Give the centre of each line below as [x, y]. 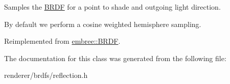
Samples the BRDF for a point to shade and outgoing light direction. [112, 7]
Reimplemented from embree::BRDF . [62, 41]
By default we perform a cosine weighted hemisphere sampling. [103, 24]
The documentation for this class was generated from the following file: [115, 58]
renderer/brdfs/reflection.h [46, 75]
